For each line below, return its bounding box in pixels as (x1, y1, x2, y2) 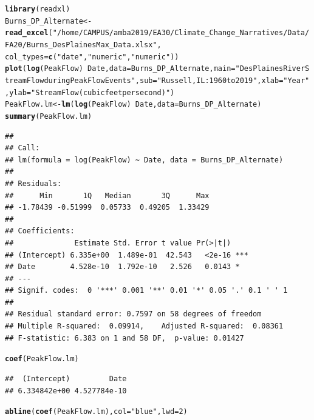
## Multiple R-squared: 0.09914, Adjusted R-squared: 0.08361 (5, 322, 284, 331)
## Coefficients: (5, 227, 75, 236)
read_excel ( (5, 28, 53, 38)
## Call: (5, 144, 40, 153)
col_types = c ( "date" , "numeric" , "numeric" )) (5, 52, 179, 61)
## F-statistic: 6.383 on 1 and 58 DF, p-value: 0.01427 (5, 333, 244, 342)
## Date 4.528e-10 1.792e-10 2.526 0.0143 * (5, 262, 240, 272)
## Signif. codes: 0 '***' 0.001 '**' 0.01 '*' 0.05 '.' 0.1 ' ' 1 (5, 286, 288, 295)
